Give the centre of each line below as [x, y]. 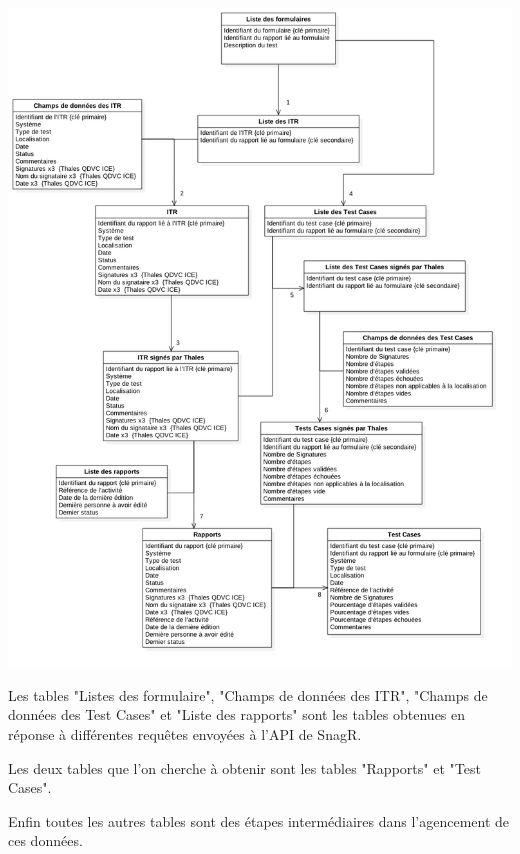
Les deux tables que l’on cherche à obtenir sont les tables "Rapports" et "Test [244, 767]
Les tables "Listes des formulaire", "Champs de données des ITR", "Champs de [248, 694]
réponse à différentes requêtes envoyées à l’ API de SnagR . [185, 733]
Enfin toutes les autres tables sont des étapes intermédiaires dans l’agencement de [259, 820]
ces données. [45, 840]
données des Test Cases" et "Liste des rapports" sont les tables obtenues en [237, 714]
